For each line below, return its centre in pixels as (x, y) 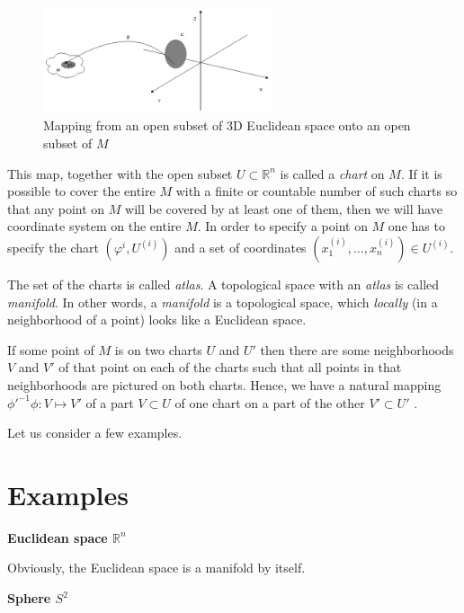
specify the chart (54, 247)
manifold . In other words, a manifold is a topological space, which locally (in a (223, 302)
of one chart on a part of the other (270, 402)
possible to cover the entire (81, 191)
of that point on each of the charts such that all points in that (230, 367)
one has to (416, 226)
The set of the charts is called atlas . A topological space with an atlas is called (223, 284)
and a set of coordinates (241, 247)
